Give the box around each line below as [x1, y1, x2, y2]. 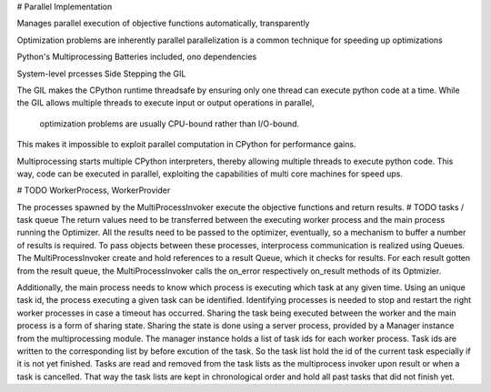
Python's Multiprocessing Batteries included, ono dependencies [16, 51, 257, 63]
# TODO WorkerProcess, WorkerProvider [16, 185, 171, 196]
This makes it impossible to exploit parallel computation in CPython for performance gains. [16, 139, 356, 150]
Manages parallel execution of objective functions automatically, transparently [16, 18, 310, 29]
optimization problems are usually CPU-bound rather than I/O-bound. [39, 118, 300, 129]
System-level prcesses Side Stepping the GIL [16, 68, 186, 79]
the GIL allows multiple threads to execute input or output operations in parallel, [16, 97, 315, 108]
